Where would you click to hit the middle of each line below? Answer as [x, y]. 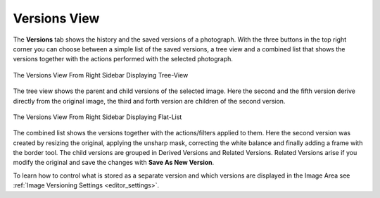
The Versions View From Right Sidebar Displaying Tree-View [101, 75]
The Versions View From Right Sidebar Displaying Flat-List [97, 117]
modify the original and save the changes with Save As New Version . [114, 163]
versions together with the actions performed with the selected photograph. [123, 59]
